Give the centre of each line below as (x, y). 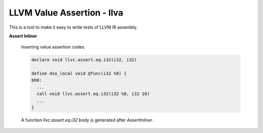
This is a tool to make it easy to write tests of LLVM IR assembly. (73, 27)
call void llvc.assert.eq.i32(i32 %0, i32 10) (93, 94)
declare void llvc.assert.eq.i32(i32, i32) (84, 60)
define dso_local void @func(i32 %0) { (79, 74)
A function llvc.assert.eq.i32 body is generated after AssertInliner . (87, 120)
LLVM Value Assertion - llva (66, 13)
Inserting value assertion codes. (53, 47)
